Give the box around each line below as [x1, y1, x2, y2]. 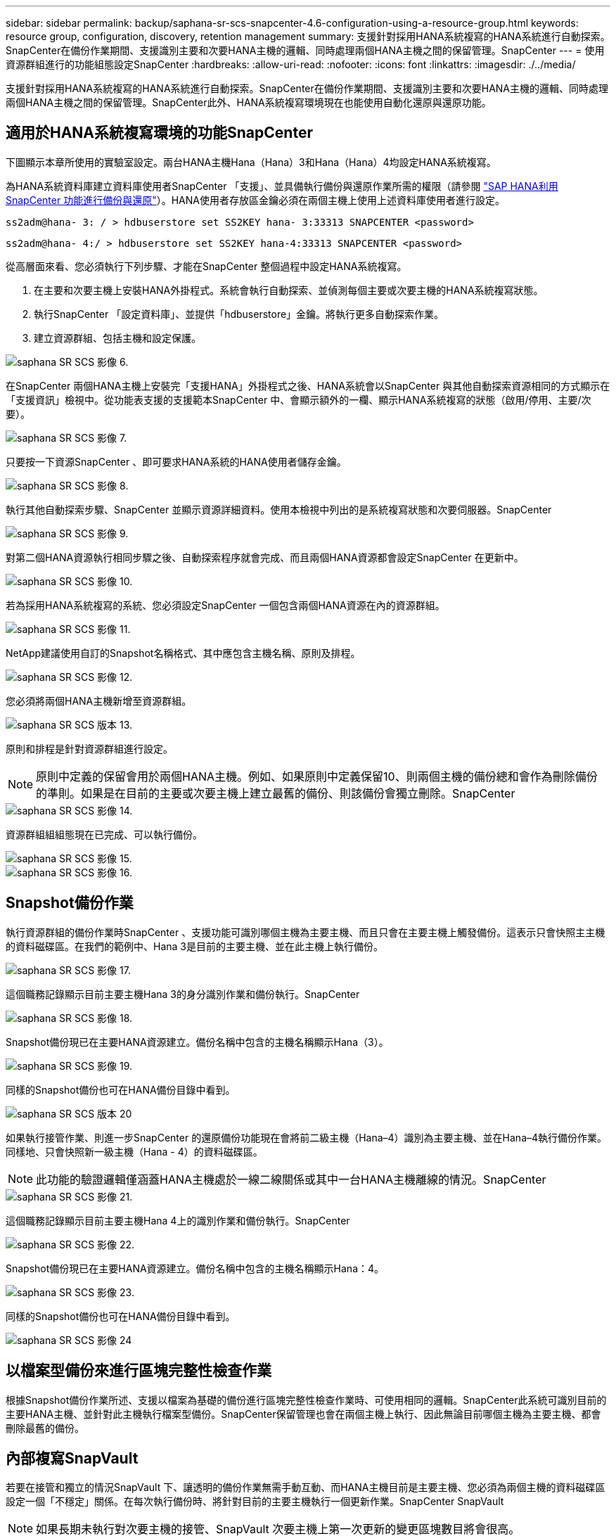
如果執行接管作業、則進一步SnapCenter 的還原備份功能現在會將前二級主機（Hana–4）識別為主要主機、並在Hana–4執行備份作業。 [6, 1131, 608, 1144]
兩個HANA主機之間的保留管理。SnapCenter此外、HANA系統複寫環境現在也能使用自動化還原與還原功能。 [6, 96, 492, 108]
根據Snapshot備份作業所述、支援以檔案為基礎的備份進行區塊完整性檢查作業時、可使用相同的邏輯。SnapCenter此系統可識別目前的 [6, 1393, 607, 1406]
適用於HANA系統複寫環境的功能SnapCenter [6, 124, 313, 142]
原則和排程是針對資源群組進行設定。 [6, 742, 173, 755]
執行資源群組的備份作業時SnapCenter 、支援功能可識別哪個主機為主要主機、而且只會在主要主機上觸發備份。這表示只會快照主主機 [6, 926, 605, 938]
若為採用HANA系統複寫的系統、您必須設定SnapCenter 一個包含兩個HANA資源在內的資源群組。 [6, 599, 445, 611]
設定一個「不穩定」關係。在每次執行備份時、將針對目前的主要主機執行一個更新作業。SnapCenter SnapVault [6, 1495, 504, 1508]
